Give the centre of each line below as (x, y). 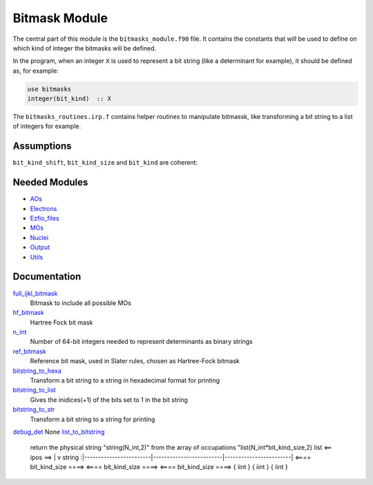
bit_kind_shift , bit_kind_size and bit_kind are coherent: (105, 163)
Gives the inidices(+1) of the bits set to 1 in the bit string (109, 400)
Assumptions (42, 146)
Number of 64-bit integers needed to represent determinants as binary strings (141, 342)
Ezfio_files (45, 219)
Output (40, 247)
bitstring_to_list (34, 390)
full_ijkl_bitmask (35, 293)
